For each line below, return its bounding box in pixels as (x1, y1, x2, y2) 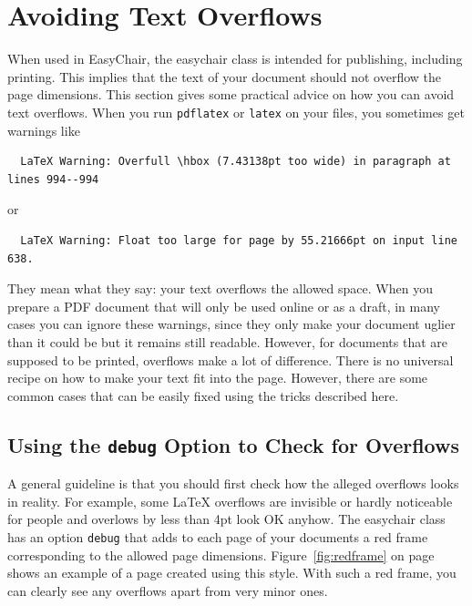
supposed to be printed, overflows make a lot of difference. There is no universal (7, 350, 454, 369)
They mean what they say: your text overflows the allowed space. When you (7, 279, 433, 298)
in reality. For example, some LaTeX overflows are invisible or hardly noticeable (7, 491, 453, 510)
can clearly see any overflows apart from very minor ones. (7, 580, 328, 600)
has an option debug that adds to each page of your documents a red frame (7, 527, 428, 546)
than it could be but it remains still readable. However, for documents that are (7, 332, 448, 351)
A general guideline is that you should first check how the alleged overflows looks (7, 474, 459, 493)
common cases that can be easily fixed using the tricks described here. (7, 385, 399, 405)
